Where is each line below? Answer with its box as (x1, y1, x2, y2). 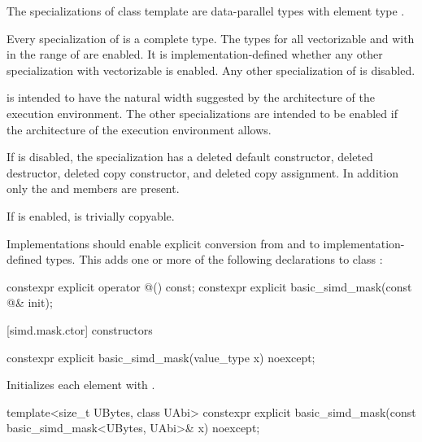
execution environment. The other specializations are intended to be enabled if (7, 104, 398, 121)
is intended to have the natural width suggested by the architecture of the (7, 89, 376, 106)
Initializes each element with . (7, 376, 155, 393)
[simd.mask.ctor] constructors (7, 321, 153, 338)
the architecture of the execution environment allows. (7, 120, 272, 138)
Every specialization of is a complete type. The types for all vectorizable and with (7, 29, 415, 46)
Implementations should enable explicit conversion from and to (7, 234, 320, 252)
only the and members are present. (7, 180, 180, 197)
